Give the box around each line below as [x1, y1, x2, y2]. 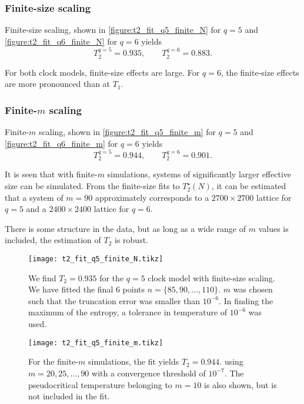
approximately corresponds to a [95, 191, 209, 203]
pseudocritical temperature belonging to [28, 378, 172, 390]
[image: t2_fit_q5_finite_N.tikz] [28, 255, 163, 264]
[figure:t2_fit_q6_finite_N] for [5, 35, 118, 47]
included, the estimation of [5, 234, 101, 246]
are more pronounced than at [5, 78, 111, 90]
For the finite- [28, 355, 79, 368]
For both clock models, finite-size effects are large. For [5, 66, 200, 78]
